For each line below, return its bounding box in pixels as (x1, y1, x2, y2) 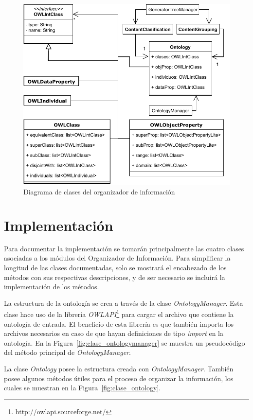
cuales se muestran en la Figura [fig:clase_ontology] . (4, 383, 161, 393)
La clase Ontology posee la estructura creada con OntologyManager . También (4, 363, 234, 373)
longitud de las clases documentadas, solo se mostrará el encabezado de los (4, 262, 227, 272)
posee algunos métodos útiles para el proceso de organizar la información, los (4, 373, 234, 383)
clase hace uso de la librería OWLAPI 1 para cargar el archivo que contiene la (4, 308, 234, 319)
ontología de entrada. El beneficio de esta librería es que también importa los (4, 318, 234, 329)
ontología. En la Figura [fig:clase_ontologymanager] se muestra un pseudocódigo (4, 337, 245, 348)
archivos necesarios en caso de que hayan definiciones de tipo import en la (4, 328, 223, 338)
